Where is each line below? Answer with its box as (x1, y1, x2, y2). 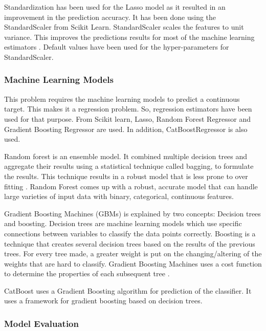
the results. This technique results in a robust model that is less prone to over (4, 170, 248, 181)
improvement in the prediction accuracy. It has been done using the (4, 11, 216, 22)
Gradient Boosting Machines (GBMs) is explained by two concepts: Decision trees (4, 208, 261, 218)
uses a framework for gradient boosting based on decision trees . (4, 295, 203, 306)
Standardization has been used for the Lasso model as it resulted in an (4, 2, 226, 12)
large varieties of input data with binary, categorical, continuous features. (4, 191, 234, 202)
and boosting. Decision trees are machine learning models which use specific (4, 218, 242, 229)
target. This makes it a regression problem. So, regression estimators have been (4, 103, 252, 114)
